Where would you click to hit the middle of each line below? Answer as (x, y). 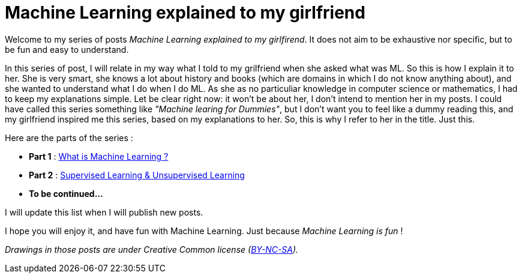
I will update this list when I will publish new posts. (104, 212)
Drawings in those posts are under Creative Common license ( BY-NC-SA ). (152, 249)
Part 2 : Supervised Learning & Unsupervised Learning (137, 175)
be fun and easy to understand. (67, 49)
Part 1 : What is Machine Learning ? (99, 156)
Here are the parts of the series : (69, 137)
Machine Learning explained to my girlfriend (185, 13)
